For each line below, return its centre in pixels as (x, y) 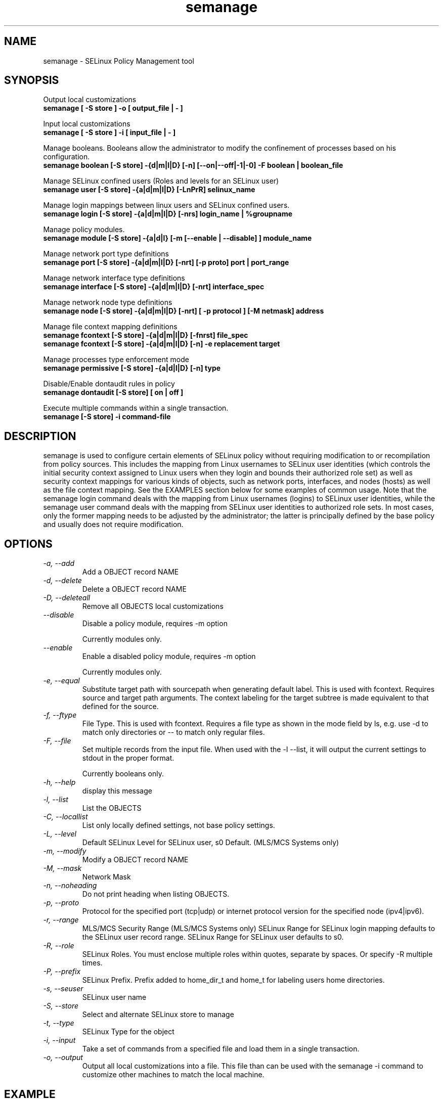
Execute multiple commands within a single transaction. (136, 408)
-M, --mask (62, 868)
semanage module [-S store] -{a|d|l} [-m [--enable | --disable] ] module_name (178, 238)
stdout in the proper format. (128, 758)
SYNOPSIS (32, 80)
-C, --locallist (65, 817)
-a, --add (59, 563)
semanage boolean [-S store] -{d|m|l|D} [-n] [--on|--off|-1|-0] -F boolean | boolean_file (193, 165)
